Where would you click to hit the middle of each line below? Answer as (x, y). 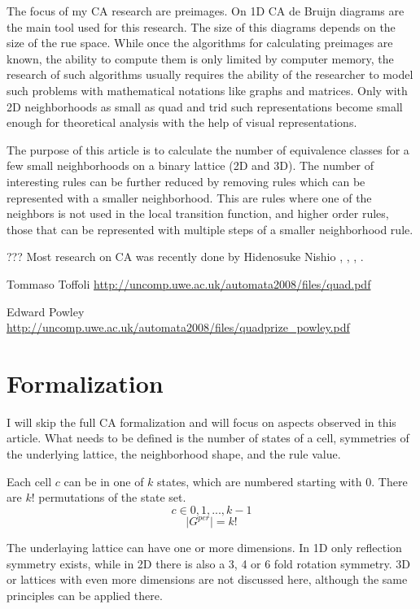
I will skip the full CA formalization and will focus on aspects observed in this (201, 422)
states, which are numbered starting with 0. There (282, 481)
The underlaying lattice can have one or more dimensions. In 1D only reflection (204, 548)
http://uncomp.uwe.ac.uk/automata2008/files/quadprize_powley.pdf (178, 327)
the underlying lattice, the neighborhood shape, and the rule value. (174, 454)
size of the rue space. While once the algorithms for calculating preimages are (200, 43)
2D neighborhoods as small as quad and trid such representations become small (205, 106)
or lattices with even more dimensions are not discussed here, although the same (207, 579)
